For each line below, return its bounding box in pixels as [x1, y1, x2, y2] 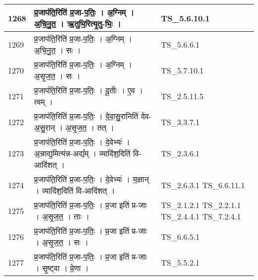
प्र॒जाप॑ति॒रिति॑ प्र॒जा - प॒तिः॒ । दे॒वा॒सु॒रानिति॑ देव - [34, 110, 152, 122]
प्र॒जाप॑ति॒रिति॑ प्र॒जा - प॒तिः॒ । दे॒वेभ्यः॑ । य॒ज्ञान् [34, 173, 149, 185]
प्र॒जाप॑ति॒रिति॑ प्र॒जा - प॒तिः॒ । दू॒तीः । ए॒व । [34, 84, 143, 96]
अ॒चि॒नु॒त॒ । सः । [34, 44, 81, 56]
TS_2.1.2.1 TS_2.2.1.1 [161, 199, 241, 210]
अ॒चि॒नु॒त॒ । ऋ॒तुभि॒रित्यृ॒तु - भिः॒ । [34, 18, 121, 29]
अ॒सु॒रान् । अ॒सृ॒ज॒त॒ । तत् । [34, 122, 115, 133]
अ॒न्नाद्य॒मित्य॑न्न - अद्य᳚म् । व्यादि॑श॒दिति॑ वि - [34, 147, 141, 159]
